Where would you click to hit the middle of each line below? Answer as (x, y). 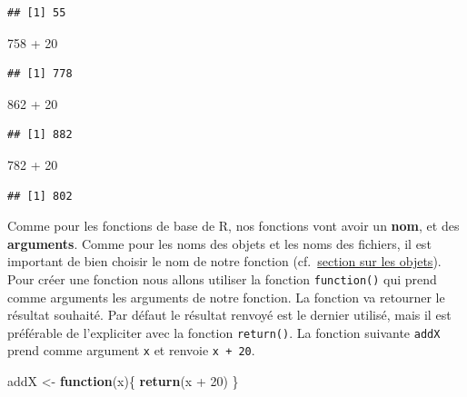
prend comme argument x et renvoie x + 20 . (131, 350)
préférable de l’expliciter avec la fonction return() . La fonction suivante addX (224, 332)
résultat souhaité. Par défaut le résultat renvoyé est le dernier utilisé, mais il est (229, 315)
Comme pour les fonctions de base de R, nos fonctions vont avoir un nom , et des (233, 226)
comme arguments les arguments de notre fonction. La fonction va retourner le (226, 297)
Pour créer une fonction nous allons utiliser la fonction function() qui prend (222, 278)
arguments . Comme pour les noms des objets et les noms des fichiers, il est (219, 243)
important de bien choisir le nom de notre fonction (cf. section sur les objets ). (224, 261)
